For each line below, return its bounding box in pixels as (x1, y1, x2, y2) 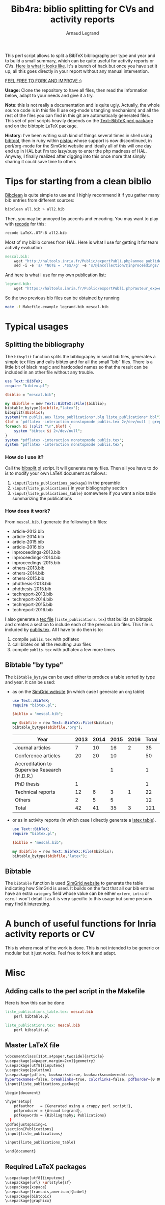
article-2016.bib (12, 544, 44, 550)
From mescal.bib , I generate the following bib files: (5, 518, 108, 524)
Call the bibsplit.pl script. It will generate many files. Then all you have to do (5, 465, 158, 471)
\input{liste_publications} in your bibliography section (12, 485, 128, 491)
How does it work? (5, 508, 51, 515)
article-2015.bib (12, 539, 44, 545)
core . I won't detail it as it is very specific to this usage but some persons (5, 896, 153, 902)
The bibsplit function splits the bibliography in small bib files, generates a (5, 353, 156, 359)
